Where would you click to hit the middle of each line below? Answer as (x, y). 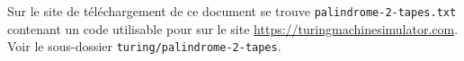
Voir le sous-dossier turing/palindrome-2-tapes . (144, 46)
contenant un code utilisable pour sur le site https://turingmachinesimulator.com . (233, 28)
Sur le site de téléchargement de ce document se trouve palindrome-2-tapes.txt (232, 11)
